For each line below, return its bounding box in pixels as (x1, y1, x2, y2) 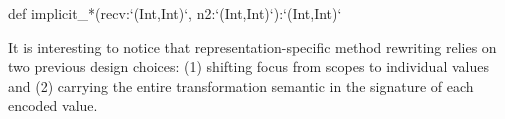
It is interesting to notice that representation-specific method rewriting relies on (8, 36, 497, 57)
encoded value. (8, 95, 98, 116)
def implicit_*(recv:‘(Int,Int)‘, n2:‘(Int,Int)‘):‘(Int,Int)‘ (8, 3, 342, 23)
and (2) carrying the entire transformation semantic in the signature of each (8, 75, 474, 96)
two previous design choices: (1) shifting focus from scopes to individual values (8, 56, 489, 77)
